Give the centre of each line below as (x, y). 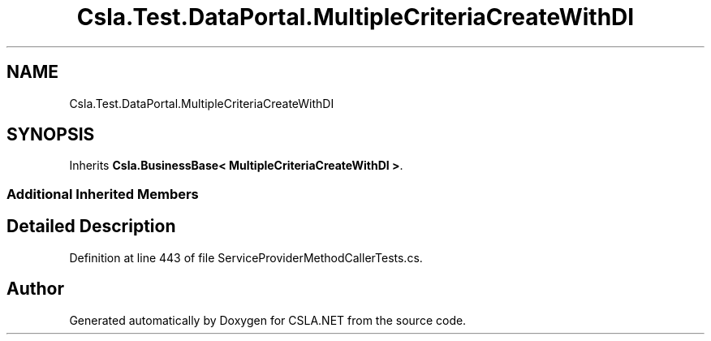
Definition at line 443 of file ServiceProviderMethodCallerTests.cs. (246, 257)
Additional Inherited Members (103, 194)
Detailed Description (91, 227)
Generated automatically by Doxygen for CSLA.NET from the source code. (268, 320)
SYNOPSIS (51, 135)
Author (35, 289)
